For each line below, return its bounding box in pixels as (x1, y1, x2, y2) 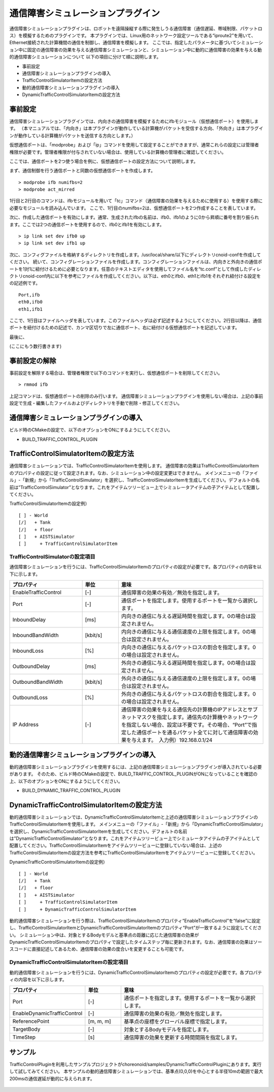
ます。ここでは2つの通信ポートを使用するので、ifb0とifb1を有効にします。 (9, 221, 164, 227)
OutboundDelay (12, 663, 50, 670)
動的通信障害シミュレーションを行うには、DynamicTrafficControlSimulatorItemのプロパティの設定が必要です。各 (9, 969, 245, 976)
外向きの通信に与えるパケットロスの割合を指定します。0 (121, 690, 256, 697)
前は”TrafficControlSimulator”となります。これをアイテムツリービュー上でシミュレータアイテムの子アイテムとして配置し (9, 484, 260, 490)
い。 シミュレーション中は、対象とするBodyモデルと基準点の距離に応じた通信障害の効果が (9, 932, 199, 938)
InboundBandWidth (12, 632, 59, 639)
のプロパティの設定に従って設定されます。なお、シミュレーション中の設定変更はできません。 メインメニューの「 (9, 470, 245, 476)
